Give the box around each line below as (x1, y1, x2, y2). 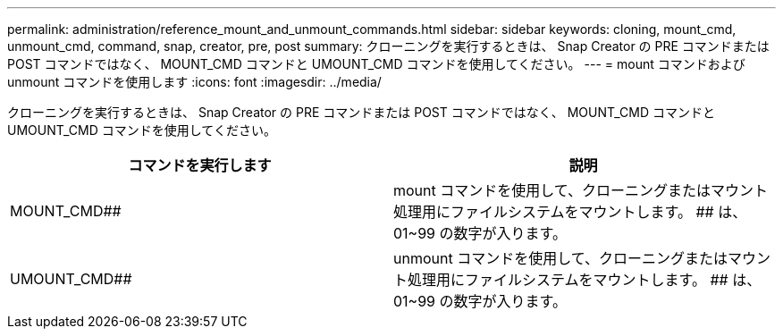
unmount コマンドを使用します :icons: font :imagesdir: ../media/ (7, 74, 382, 89)
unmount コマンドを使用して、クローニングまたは (393, 249, 728, 267)
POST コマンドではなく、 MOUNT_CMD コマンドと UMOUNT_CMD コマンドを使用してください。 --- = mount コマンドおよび (7, 56, 745, 71)
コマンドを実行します (128, 156, 272, 174)
